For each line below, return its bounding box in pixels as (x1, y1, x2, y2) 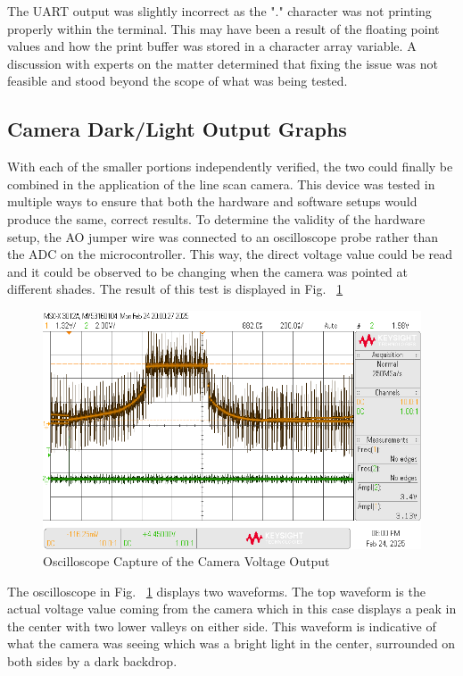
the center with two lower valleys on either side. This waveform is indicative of (7, 616, 436, 635)
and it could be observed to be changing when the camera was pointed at (7, 262, 408, 280)
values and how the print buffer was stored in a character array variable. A (7, 37, 417, 55)
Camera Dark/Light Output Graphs (7, 115, 347, 143)
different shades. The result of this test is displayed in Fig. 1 (7, 280, 343, 298)
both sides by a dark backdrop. (7, 652, 178, 671)
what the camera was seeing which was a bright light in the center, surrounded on (7, 634, 456, 653)
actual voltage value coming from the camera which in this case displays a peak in (7, 599, 457, 618)
